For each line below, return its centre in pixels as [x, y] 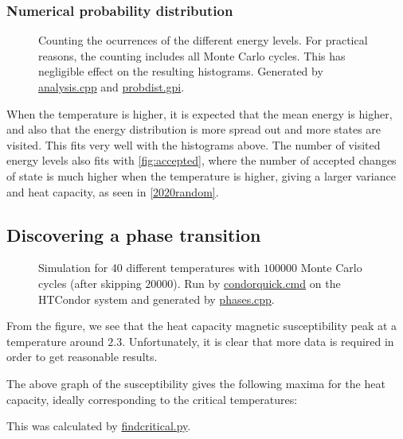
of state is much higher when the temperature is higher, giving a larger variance [201, 175]
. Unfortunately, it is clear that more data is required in [258, 341]
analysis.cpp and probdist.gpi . [112, 87]
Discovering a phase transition [134, 234]
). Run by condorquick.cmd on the [257, 283]
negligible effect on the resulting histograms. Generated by [181, 71]
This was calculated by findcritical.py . [99, 426]
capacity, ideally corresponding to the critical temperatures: [152, 399]
